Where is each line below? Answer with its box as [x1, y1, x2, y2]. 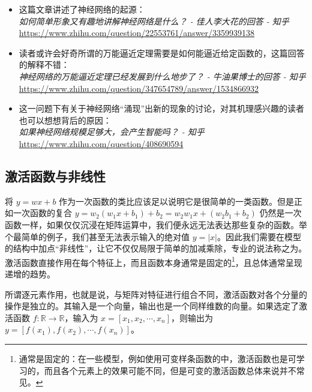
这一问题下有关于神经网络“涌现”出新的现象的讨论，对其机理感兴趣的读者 [19, 102, 305, 115]
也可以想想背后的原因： [19, 113, 112, 126]
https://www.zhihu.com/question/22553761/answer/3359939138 [19, 26, 255, 39]
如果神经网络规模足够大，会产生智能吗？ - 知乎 [19, 125, 205, 138]
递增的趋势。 [5, 267, 55, 280]
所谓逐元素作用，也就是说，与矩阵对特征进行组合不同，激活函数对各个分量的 [5, 288, 307, 300]
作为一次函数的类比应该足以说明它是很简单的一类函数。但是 [59, 194, 295, 207]
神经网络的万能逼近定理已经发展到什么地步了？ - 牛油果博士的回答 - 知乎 [19, 70, 306, 82]
